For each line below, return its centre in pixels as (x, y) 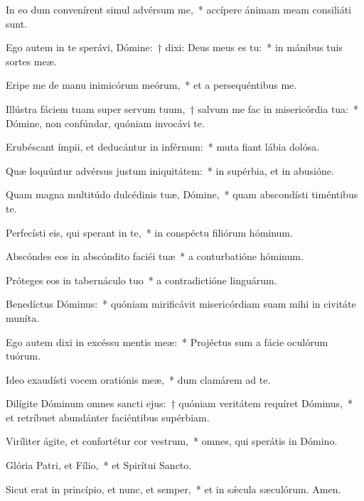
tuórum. (23, 356)
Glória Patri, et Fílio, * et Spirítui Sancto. (99, 465)
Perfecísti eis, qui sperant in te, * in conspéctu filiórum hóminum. (149, 232)
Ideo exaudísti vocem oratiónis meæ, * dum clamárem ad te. (138, 379)
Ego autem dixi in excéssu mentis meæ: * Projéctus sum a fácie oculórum (167, 341)
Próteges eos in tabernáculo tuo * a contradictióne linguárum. (141, 280)
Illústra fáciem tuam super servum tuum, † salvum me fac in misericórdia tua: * (182, 108)
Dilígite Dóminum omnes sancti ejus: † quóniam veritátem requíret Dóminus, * (179, 403)
